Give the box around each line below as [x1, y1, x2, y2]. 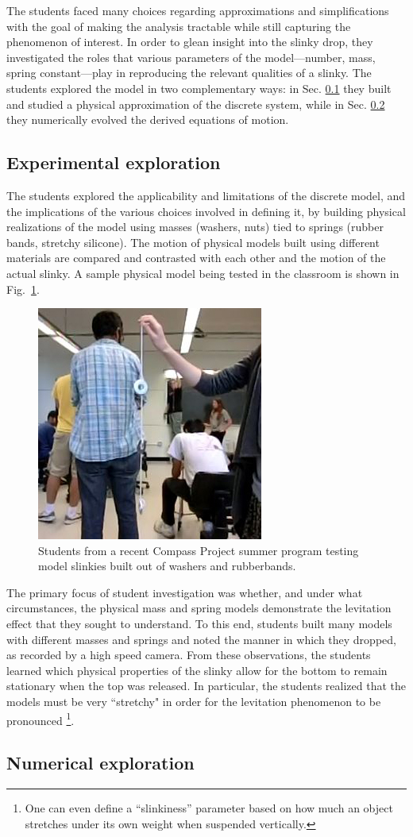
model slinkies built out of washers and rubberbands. [38, 557, 296, 574]
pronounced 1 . [6, 709, 75, 728]
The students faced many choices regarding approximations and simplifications [6, 2, 389, 18]
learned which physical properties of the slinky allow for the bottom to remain [6, 661, 388, 678]
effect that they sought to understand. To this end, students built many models [6, 615, 392, 632]
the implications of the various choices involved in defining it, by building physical [6, 202, 406, 219]
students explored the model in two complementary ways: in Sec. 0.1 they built [6, 79, 392, 96]
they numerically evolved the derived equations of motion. [6, 111, 289, 128]
